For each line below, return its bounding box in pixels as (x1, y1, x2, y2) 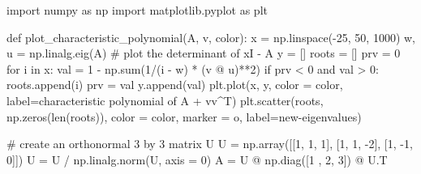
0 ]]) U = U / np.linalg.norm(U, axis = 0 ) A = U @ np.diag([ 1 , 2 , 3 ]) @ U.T (6, 151, 388, 168)
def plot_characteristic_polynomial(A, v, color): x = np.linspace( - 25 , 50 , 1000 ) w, (6, 28, 416, 45)
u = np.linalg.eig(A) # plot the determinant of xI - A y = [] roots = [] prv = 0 (6, 45, 401, 62)
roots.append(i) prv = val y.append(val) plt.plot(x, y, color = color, (6, 76, 343, 93)
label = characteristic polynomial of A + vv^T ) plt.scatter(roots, (6, 91, 324, 108)
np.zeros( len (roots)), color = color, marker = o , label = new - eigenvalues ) (6, 108, 362, 125)
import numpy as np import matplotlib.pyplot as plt (6, 2, 268, 18)
